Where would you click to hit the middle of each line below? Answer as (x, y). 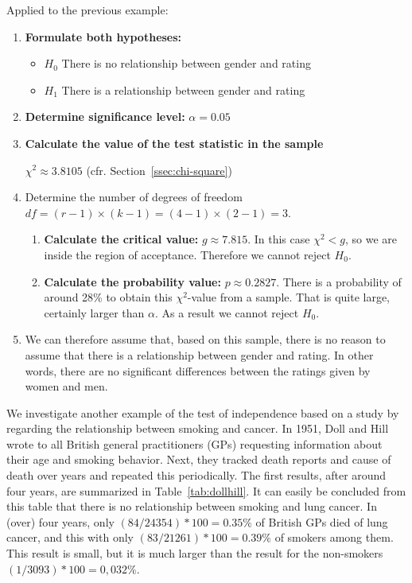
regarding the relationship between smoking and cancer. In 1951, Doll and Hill (198, 428)
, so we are (371, 239)
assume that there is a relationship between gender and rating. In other (199, 354)
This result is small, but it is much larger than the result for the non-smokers (195, 553)
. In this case (279, 239)
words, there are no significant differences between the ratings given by (198, 370)
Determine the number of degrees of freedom (134, 197)
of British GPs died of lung (322, 521)
